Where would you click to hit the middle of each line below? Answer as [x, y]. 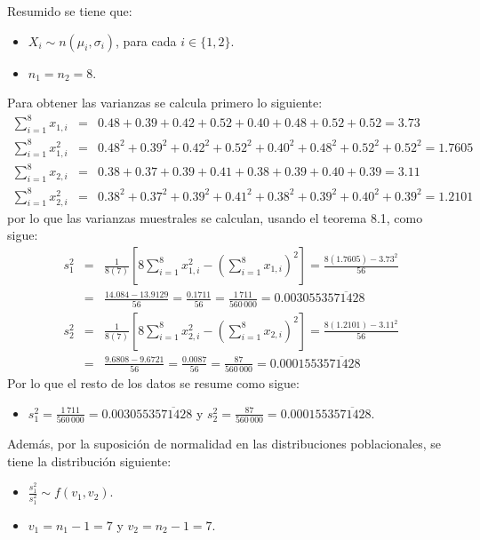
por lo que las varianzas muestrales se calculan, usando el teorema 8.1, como [215, 217]
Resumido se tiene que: [70, 11]
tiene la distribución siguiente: [89, 461]
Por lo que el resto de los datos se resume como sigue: [153, 383]
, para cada [146, 40]
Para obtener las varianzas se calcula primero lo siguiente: [165, 103]
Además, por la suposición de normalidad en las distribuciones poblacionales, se [224, 444]
